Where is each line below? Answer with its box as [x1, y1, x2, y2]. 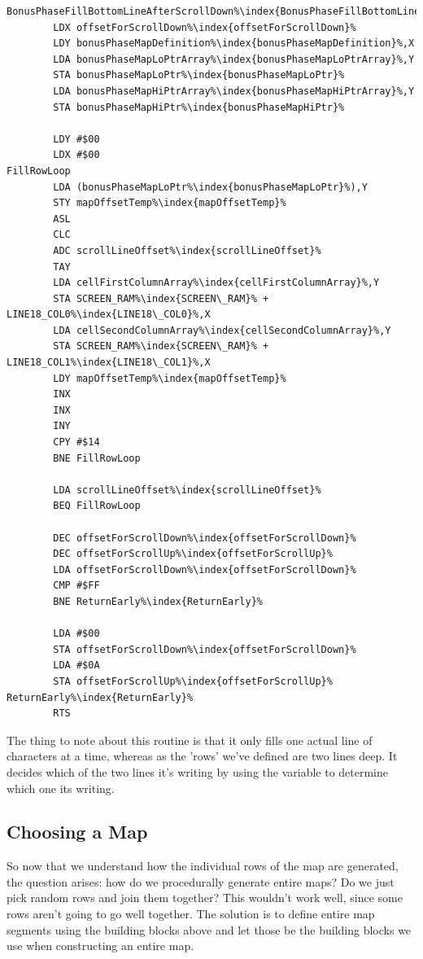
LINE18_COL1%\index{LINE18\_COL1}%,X [7, 357, 211, 369]
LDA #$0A [53, 659, 100, 672]
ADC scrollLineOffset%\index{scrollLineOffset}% [53, 244, 321, 256]
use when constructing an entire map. [7, 937, 194, 954]
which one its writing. [7, 779, 115, 796]
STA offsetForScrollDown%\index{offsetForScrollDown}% [53, 643, 356, 655]
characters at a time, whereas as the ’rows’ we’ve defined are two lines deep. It [7, 747, 398, 764]
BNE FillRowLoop [53, 452, 141, 464]
